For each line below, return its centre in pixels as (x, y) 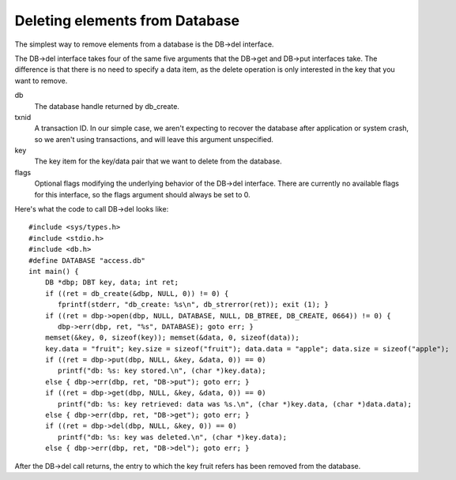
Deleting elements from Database (127, 21)
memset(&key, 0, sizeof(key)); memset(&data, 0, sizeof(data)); (172, 338)
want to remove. (41, 81)
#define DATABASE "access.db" (87, 260)
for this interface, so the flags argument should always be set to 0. (142, 194)
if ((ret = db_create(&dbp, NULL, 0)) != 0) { (137, 293)
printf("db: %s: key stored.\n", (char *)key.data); (162, 371)
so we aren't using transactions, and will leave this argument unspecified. (154, 139)
